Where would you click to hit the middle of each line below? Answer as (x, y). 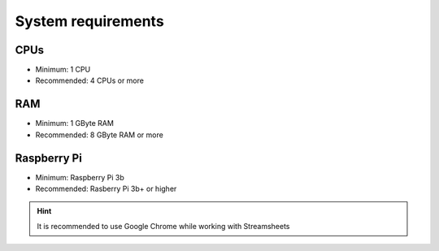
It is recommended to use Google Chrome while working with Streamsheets (163, 226)
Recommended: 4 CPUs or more (89, 80)
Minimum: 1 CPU (63, 70)
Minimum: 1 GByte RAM (74, 123)
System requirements (89, 21)
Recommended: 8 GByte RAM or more (100, 135)
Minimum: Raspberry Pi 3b (80, 177)
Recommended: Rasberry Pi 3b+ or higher (106, 189)
